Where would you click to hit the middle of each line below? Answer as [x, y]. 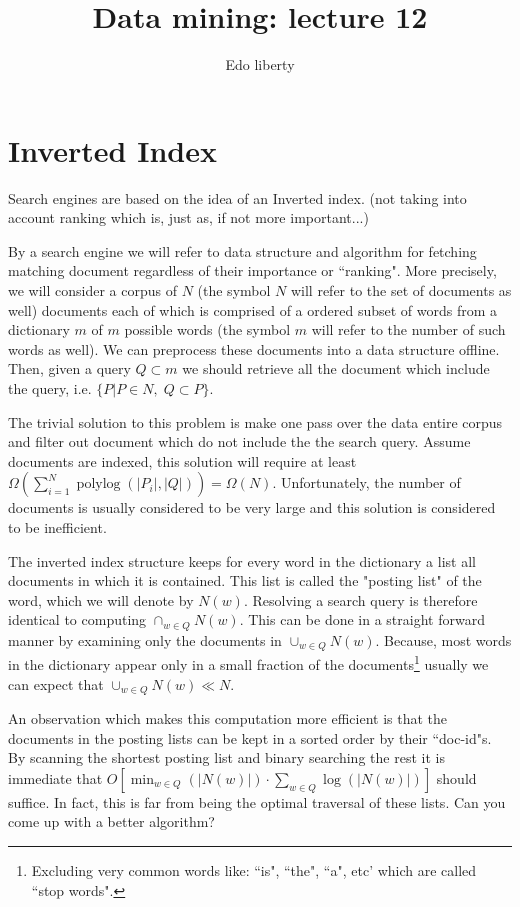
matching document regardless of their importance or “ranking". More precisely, [252, 270]
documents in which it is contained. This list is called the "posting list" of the [245, 580]
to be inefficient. [57, 526]
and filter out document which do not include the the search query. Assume [239, 441]
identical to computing [77, 619]
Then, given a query [69, 368]
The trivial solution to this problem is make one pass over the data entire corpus [255, 421]
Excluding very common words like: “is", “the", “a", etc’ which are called [254, 869]
